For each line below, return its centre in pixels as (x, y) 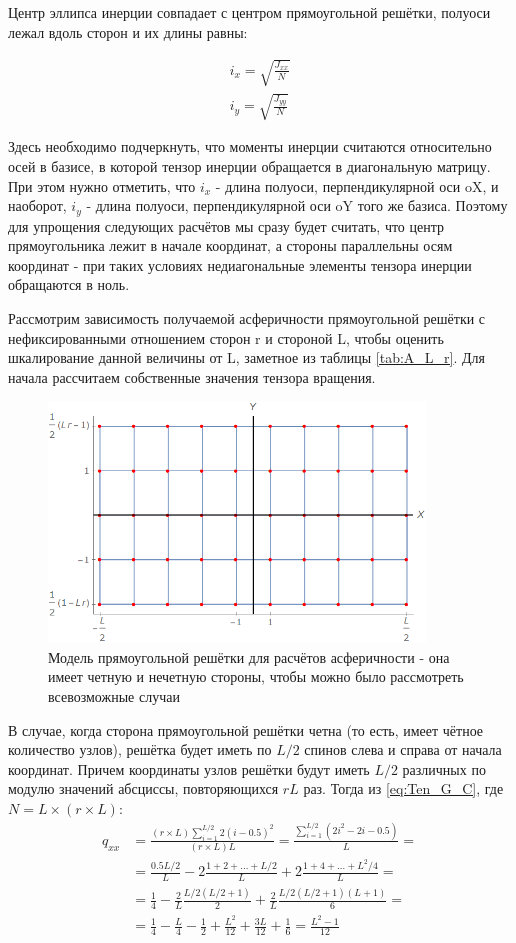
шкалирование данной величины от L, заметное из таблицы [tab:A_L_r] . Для (247, 357)
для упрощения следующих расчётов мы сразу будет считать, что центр (226, 225)
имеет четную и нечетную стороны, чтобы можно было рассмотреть (256, 676)
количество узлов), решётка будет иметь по (140, 749)
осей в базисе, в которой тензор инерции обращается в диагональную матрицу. (249, 165)
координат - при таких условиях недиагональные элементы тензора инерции (240, 264)
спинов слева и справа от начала (403, 749)
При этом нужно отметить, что (102, 185)
